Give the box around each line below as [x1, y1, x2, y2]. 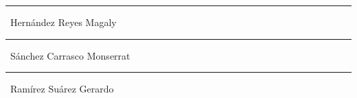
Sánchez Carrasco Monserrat [10, 48, 130, 62]
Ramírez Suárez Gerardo [10, 82, 114, 96]
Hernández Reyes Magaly [10, 15, 117, 29]
